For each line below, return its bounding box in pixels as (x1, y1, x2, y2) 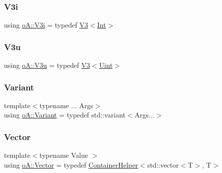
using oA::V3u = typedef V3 (4, 60, 90, 70)
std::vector (147, 159, 179, 170)
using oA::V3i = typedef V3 (4, 20, 88, 30)
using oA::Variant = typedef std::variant (4, 110, 126, 120)
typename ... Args (39, 100, 94, 110)
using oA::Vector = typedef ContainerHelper (4, 159, 138, 170)
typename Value (39, 150, 88, 160)
